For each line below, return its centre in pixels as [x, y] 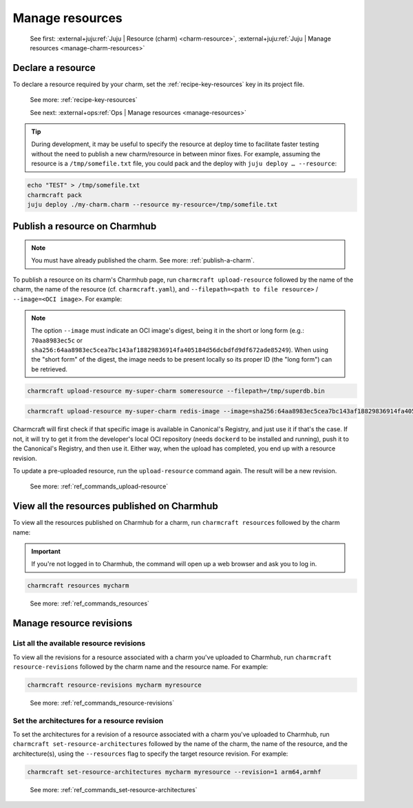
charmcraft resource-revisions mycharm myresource [115, 685]
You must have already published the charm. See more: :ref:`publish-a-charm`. [143, 260]
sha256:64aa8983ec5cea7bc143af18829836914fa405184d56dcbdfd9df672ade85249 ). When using [180, 350]
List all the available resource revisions [79, 643]
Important [46, 552]
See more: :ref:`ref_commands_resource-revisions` [102, 703]
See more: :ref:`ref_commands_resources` [89, 603]
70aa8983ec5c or [57, 340]
